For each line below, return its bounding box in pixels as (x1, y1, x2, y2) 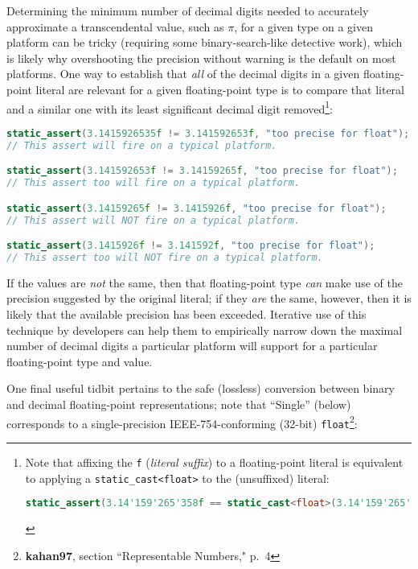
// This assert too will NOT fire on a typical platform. (6, 251, 323, 263)
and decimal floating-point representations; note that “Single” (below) (6, 395, 351, 412)
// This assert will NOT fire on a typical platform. (6, 214, 301, 226)
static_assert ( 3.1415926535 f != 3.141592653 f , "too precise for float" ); (6, 127, 410, 139)
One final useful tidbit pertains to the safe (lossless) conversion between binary (6, 380, 395, 397)
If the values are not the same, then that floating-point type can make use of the (6, 274, 403, 291)
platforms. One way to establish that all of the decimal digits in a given (6, 65, 360, 82)
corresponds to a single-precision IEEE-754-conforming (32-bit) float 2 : (6, 412, 358, 431)
